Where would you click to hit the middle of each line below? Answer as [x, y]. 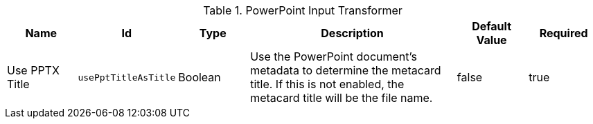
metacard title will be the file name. [342, 98]
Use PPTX [33, 70]
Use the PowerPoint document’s [334, 56]
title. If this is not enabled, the [327, 84]
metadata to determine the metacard [346, 70]
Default [492, 26]
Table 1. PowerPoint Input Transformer [303, 10]
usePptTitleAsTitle [127, 77]
